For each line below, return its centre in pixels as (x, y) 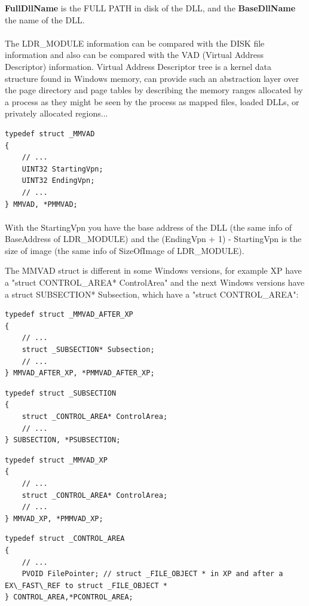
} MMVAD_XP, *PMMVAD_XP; (54, 518)
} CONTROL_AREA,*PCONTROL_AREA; (69, 597)
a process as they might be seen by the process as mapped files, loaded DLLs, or (152, 101)
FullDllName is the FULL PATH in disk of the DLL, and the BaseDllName (150, 8)
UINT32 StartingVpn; (62, 169)
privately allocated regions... (56, 113)
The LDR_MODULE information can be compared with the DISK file (135, 43)
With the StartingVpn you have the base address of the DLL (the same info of (149, 227)
